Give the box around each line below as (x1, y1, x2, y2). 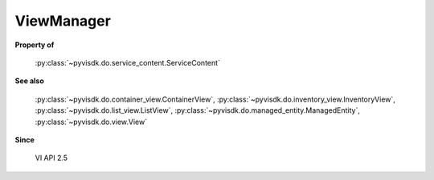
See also (14, 76, 44, 86)
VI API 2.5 (35, 153, 68, 163)
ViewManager (14, 12, 112, 30)
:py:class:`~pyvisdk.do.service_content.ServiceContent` (35, 58, 221, 67)
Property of (14, 40, 55, 50)
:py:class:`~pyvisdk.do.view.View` (35, 117, 148, 126)
